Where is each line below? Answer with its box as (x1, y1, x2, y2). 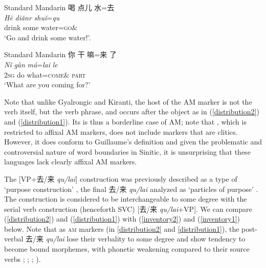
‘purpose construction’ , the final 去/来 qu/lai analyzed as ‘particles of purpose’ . (4, 183, 258, 194)
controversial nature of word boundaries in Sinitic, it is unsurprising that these (4, 146, 251, 157)
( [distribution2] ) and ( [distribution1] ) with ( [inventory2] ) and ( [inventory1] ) (4, 213, 240, 224)
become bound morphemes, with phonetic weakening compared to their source (4, 243, 250, 254)
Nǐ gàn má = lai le (4, 59, 58, 69)
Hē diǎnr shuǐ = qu (4, 12, 60, 22)
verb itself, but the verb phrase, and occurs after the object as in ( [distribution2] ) (4, 106, 259, 117)
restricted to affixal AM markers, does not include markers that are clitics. (4, 126, 238, 137)
